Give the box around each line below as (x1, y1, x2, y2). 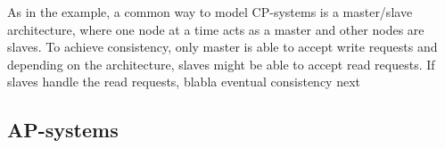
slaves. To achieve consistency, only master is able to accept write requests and (7, 37, 438, 56)
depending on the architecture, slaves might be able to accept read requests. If (7, 54, 435, 73)
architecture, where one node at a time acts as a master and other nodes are (7, 20, 424, 38)
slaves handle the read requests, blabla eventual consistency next (7, 72, 361, 91)
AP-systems (7, 116, 119, 144)
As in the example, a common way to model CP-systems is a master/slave (7, 3, 413, 21)
